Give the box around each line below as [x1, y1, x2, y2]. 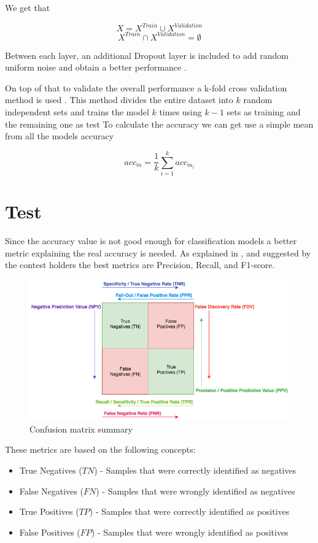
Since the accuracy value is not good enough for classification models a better [5, 234, 297, 247]
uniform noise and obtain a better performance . [5, 61, 187, 74]
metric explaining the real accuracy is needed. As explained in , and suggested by [5, 246, 311, 259]
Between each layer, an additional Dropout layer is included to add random [5, 48, 289, 61]
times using [159, 105, 202, 118]
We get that [5, 1, 50, 13]
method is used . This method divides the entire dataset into [5, 93, 233, 106]
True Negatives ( [19, 463, 82, 476]
